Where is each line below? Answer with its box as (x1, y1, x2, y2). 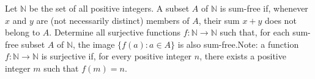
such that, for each (220, 26, 290, 39)
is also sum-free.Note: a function (177, 37, 299, 50)
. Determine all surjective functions (49, 26, 181, 39)
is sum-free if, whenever (220, 2, 308, 14)
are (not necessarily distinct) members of (36, 13, 190, 26)
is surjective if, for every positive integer (41, 50, 192, 62)
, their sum (198, 13, 240, 26)
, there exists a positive (199, 50, 286, 62)
